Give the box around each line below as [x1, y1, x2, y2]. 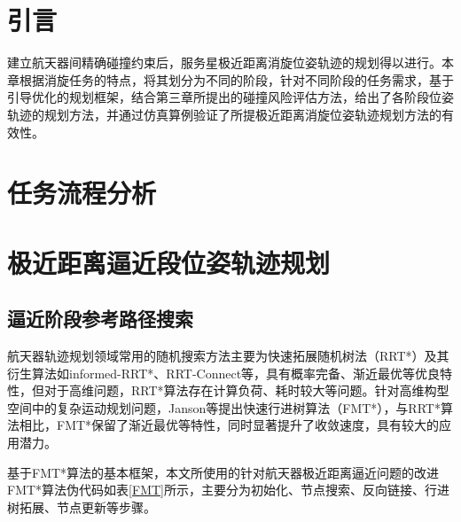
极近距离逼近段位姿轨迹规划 [7, 244, 331, 280]
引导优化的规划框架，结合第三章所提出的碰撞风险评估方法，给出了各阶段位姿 [7, 88, 454, 106]
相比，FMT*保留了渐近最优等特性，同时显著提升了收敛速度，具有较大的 [19, 416, 440, 434]
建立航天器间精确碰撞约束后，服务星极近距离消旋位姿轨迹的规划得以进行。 [7, 53, 441, 72]
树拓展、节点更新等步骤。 [7, 497, 156, 516]
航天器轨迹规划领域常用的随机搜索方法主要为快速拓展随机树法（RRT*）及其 [7, 347, 449, 365]
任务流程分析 [7, 175, 157, 211]
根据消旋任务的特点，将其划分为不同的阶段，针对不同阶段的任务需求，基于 [19, 70, 454, 89]
